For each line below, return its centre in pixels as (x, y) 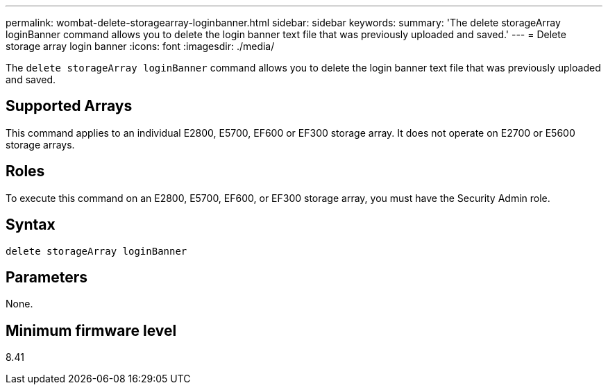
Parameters (47, 277)
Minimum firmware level (91, 330)
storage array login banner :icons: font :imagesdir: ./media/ (140, 46)
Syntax (31, 225)
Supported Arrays (69, 106)
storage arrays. (40, 144)
